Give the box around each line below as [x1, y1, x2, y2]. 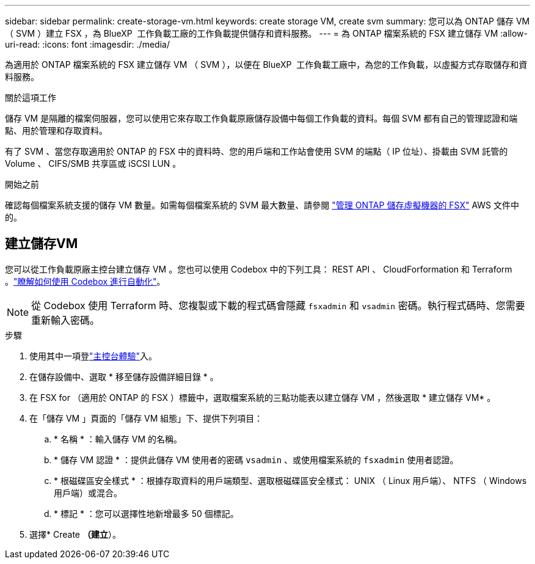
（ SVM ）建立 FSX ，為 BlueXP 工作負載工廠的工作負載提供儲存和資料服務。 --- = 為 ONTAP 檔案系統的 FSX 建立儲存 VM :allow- [5, 28, 528, 38]
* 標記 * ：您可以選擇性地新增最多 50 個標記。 [54, 508, 239, 519]
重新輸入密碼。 [31, 313, 100, 326]
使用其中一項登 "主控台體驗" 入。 [29, 350, 158, 361]
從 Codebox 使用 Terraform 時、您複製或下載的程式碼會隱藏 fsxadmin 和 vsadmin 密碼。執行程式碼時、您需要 [31, 299, 525, 312]
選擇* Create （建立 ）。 [29, 529, 121, 540]
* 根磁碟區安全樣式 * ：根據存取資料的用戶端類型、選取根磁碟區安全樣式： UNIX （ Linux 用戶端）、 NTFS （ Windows [54, 475, 527, 486]
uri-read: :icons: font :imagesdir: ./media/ [5, 39, 170, 49]
